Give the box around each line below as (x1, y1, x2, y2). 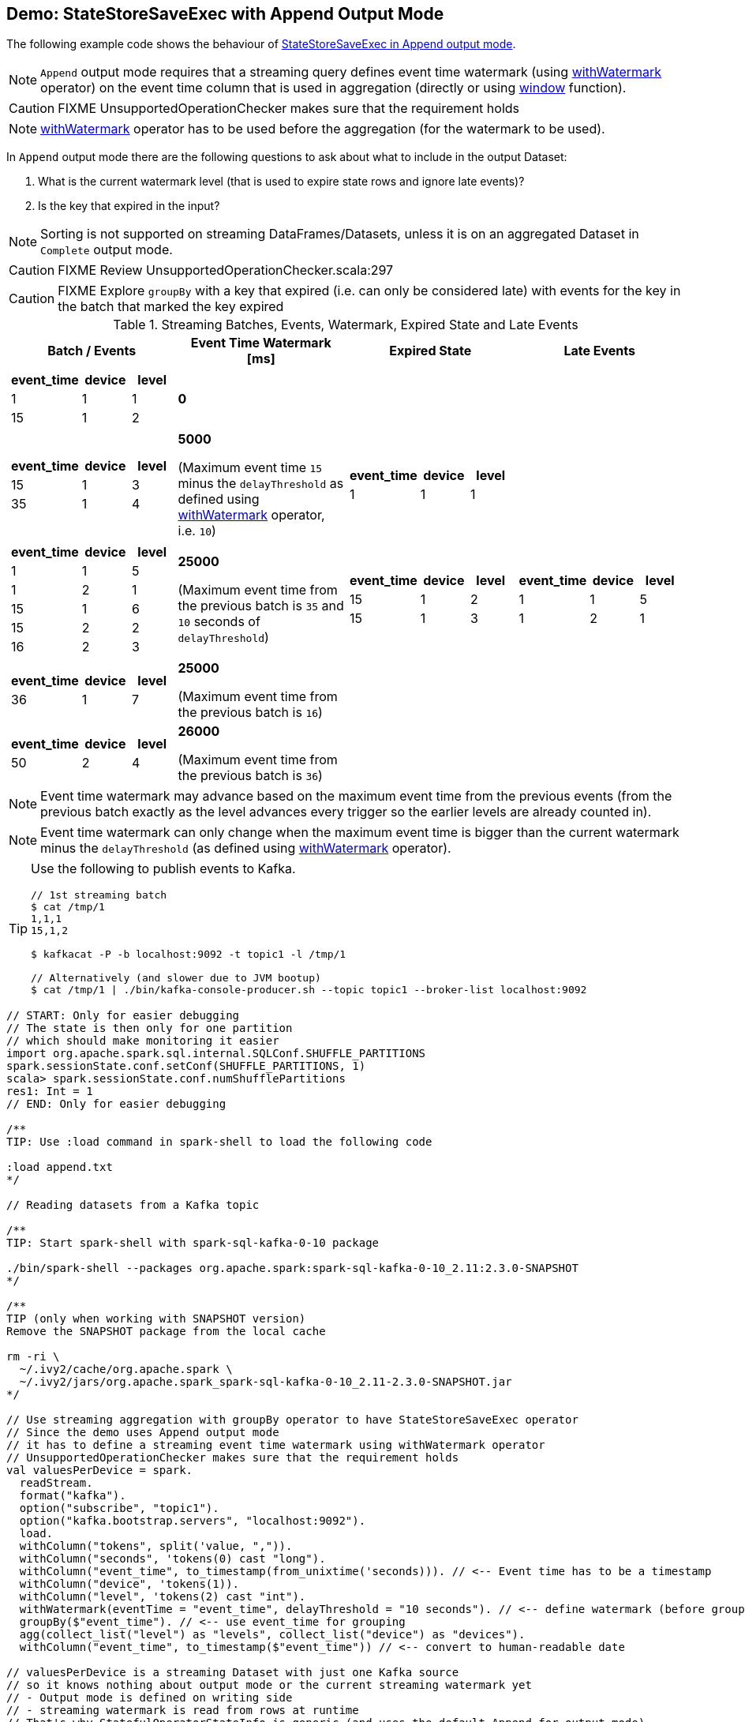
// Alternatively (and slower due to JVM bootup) (31, 972, 321, 985)
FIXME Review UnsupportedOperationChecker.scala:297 (58, 262, 394, 279)
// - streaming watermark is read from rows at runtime (6, 1704, 359, 1717)
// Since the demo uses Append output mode (6, 1426, 279, 1439)
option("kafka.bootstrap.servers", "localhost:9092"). (19, 1514, 366, 1528)
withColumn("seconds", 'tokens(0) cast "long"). (19, 1552, 326, 1566)
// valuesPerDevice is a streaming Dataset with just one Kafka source (6, 1666, 459, 1679)
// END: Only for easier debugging (6, 1097, 226, 1111)
